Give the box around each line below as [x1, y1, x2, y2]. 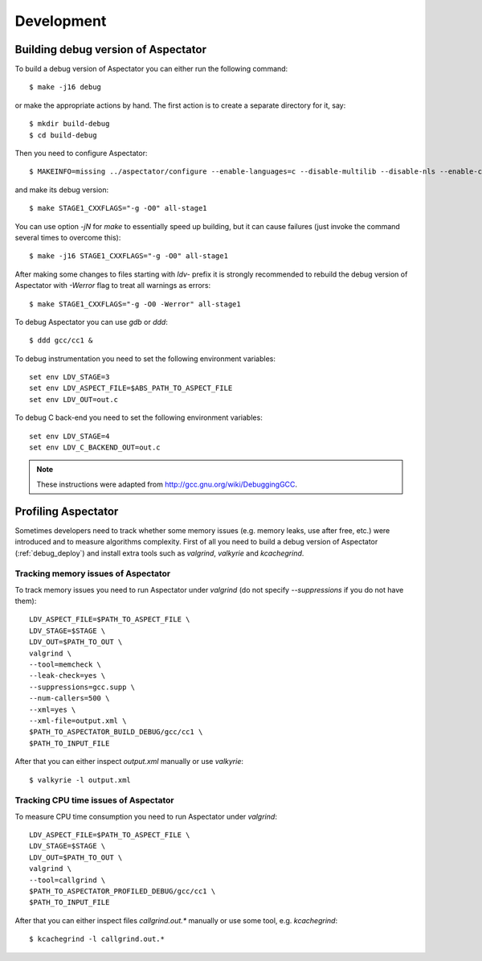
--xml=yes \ [29, 704, 76, 714]
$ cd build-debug [29, 130, 97, 140]
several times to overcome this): [14, 232, 121, 242]
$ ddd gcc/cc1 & [29, 336, 93, 345]
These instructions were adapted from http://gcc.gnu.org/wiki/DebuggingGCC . [36, 479, 297, 489]
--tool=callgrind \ [29, 875, 106, 885]
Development [14, 12, 107, 30]
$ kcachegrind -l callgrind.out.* [29, 934, 165, 944]
